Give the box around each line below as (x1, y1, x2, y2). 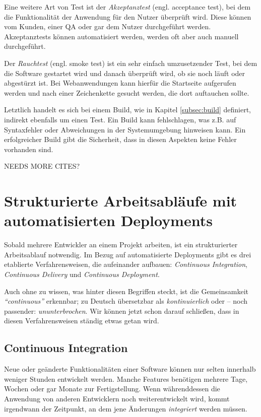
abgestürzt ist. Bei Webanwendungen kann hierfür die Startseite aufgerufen (4, 78, 236, 88)
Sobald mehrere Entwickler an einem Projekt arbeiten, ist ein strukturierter (4, 239, 238, 250)
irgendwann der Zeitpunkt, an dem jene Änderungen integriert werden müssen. (4, 403, 247, 413)
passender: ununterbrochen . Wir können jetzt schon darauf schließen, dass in (4, 305, 239, 316)
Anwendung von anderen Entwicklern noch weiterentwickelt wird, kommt (4, 393, 230, 403)
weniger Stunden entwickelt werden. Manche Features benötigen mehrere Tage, (4, 373, 248, 384)
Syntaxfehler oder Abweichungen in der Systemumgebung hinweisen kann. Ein (4, 124, 246, 134)
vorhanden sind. (4, 144, 53, 154)
